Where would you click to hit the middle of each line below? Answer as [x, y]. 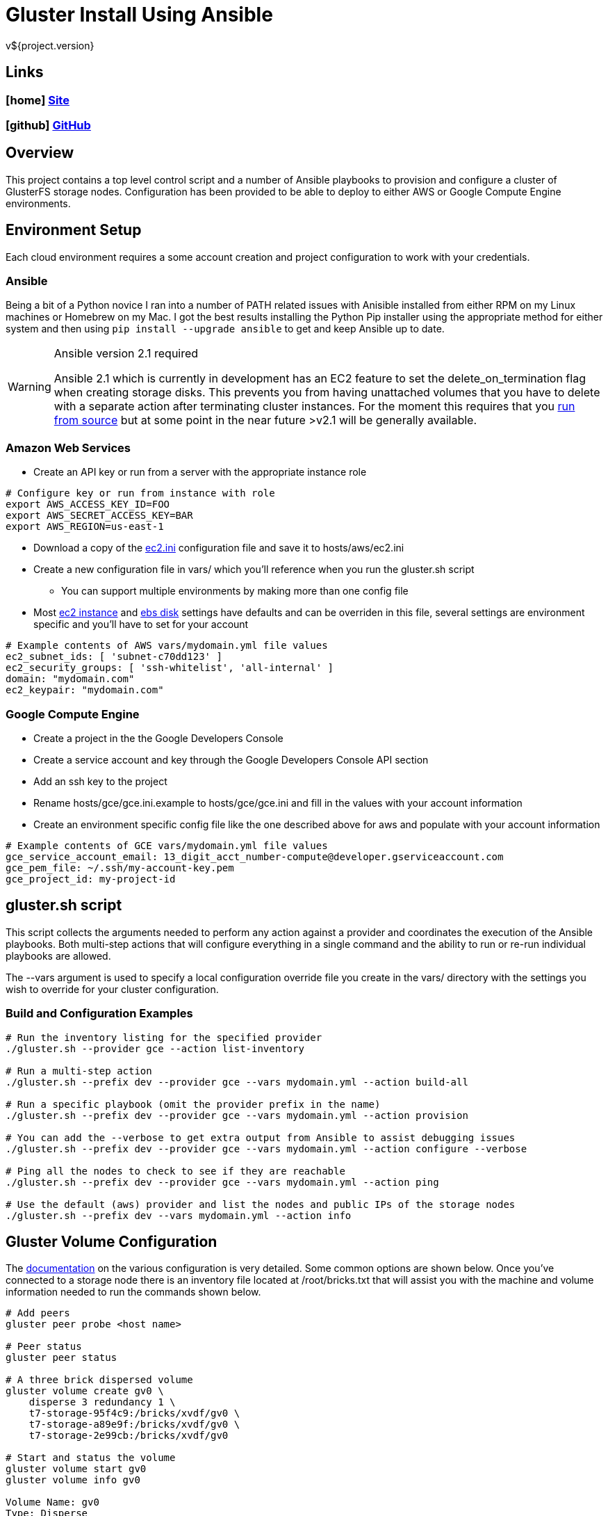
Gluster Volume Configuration [112, 1241]
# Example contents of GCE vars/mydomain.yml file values [167, 845]
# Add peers [38, 1313]
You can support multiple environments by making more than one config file [235, 591]
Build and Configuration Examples [99, 1014]
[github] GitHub [48, 125]
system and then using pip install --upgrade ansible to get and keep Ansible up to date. [225, 329]
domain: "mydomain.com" [70, 679]
